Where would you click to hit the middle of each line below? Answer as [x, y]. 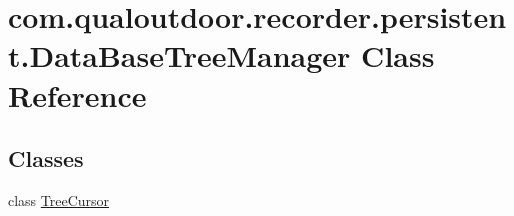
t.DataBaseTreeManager [179, 55]
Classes [46, 158]
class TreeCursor [59, 199]
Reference [77, 94]
